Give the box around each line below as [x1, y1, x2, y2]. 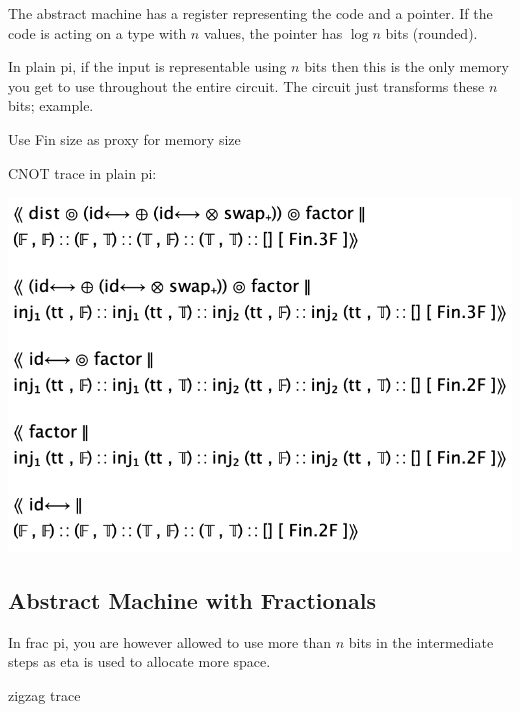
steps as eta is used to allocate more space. [8, 651, 271, 672]
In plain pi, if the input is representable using [8, 56, 287, 77]
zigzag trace [8, 684, 81, 705]
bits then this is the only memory [304, 56, 509, 77]
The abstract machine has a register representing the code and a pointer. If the [8, 3, 493, 23]
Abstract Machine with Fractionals [8, 584, 376, 615]
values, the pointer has [203, 22, 343, 43]
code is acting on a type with [8, 22, 187, 43]
